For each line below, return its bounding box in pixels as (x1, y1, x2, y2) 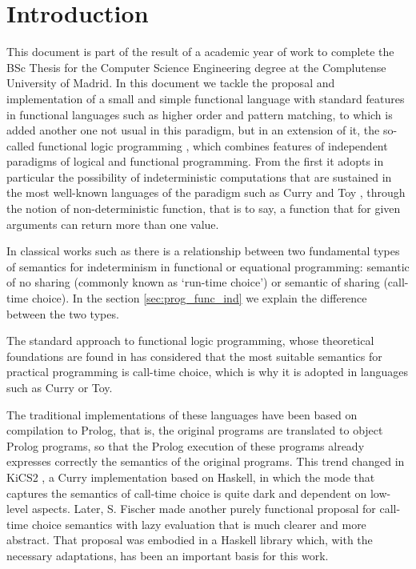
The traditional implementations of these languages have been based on (6, 406, 358, 423)
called (6, 137, 34, 154)
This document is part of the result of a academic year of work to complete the (6, 43, 394, 60)
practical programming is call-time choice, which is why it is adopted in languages (6, 363, 409, 380)
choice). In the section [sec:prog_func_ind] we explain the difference (31, 290, 367, 307)
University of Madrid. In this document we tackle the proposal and (6, 74, 335, 91)
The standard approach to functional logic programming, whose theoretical (6, 332, 374, 349)
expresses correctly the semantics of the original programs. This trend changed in (6, 453, 405, 470)
